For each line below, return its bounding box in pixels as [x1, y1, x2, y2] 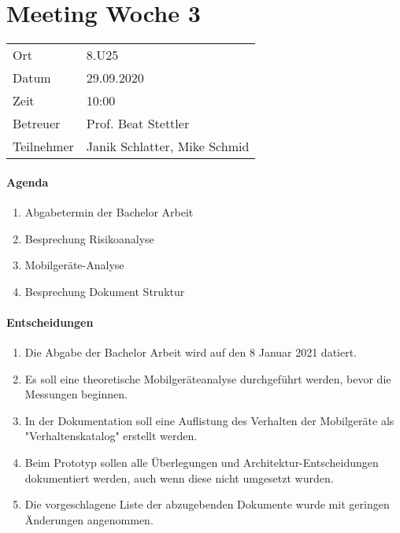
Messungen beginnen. [24, 386, 128, 402]
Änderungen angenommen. [24, 511, 154, 527]
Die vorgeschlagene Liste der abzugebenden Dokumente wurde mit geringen [24, 496, 390, 513]
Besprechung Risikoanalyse [24, 230, 154, 246]
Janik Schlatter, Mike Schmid [86, 137, 250, 156]
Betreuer [13, 114, 61, 133]
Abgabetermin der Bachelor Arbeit [24, 203, 194, 220]
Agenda [6, 173, 49, 190]
